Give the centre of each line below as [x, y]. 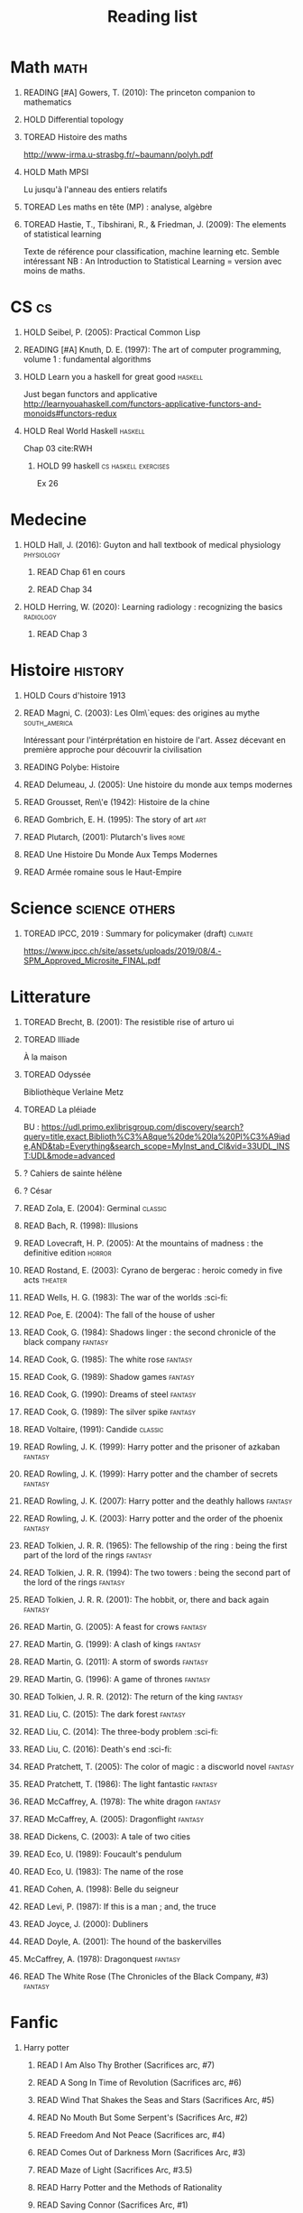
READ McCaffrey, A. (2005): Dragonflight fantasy [113, 1819]
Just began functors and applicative [90, 394]
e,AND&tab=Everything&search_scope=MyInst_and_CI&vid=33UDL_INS [156, 1146]
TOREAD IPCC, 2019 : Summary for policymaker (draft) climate [138, 933]
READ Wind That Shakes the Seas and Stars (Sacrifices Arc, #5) [156, 2099]
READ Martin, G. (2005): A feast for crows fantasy [115, 1626]
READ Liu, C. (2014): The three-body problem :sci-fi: [121, 1731]
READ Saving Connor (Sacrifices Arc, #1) [112, 2205]
